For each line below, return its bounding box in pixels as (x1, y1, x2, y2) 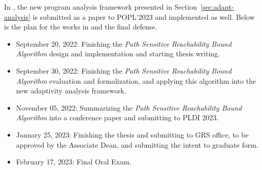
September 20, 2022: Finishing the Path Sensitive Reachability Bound (16, 38, 232, 49)
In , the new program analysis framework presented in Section (4, 2, 197, 12)
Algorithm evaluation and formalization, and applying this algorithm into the (16, 75, 256, 86)
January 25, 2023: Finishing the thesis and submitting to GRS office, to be (16, 129, 249, 140)
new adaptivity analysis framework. (16, 85, 126, 96)
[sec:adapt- (200, 2, 234, 12)
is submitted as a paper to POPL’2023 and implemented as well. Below (32, 11, 255, 22)
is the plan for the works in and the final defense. (4, 21, 157, 32)
